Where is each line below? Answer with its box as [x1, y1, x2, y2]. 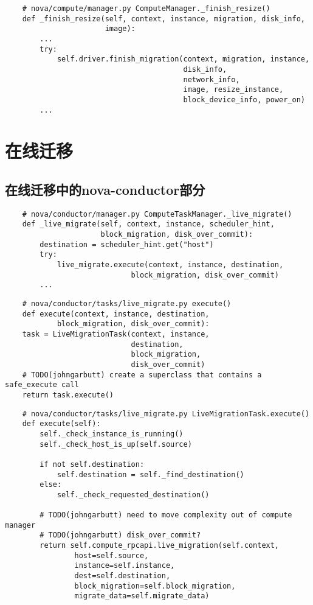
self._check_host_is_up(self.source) [40, 439, 192, 449]
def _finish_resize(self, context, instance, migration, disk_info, [22, 14, 305, 23]
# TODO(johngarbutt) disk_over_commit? [40, 531, 201, 540]
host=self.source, [74, 551, 149, 560]
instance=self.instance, [74, 561, 175, 570]
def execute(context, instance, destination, [22, 309, 210, 318]
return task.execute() [22, 390, 114, 399]
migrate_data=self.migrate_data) [74, 592, 210, 601]
